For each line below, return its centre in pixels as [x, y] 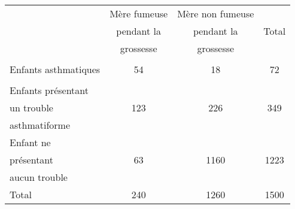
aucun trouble [39, 177]
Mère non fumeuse [216, 13]
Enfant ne [30, 142]
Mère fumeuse [139, 13]
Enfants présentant [49, 90]
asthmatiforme [40, 125]
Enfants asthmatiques [55, 69]
